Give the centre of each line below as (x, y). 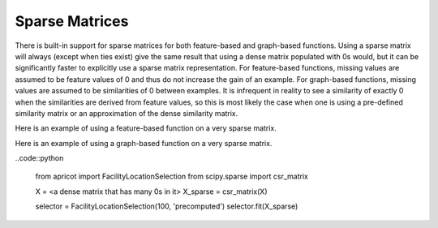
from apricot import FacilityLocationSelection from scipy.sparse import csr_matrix (172, 176)
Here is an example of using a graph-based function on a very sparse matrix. (144, 143)
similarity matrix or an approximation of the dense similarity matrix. (127, 113)
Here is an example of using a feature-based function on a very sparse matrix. (146, 128)
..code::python (39, 158)
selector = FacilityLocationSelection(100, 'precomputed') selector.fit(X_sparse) (167, 206)
